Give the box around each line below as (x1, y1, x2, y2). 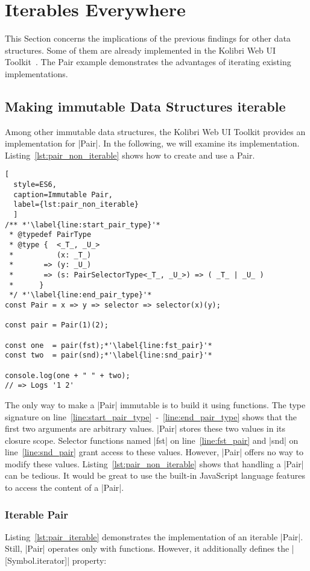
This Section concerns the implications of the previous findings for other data (5, 32, 291, 45)
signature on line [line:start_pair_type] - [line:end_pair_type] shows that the (5, 410, 297, 423)
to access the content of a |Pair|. (5, 481, 124, 494)
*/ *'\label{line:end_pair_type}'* (9, 291, 152, 300)
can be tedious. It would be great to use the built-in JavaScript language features (5, 469, 305, 482)
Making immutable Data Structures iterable (5, 96, 286, 115)
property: (72, 554, 107, 567)
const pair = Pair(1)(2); (5, 321, 109, 330)
